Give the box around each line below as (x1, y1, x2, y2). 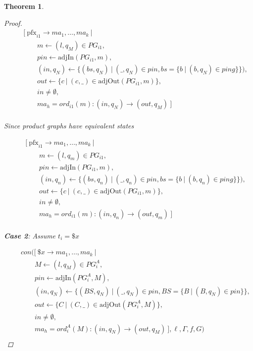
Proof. (4, 17, 22, 28)
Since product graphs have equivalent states (4, 120, 134, 131)
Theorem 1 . (4, 1, 44, 11)
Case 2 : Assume (4, 230, 56, 240)
